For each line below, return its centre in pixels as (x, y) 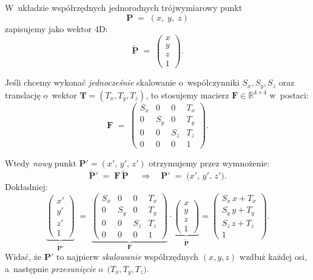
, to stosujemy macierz (187, 94)
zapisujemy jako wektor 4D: (56, 28)
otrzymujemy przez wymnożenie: (209, 163)
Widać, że (23, 257)
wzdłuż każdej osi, (273, 257)
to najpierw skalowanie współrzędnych (127, 257)
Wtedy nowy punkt (41, 163)
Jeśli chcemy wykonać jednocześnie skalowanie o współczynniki (122, 82)
